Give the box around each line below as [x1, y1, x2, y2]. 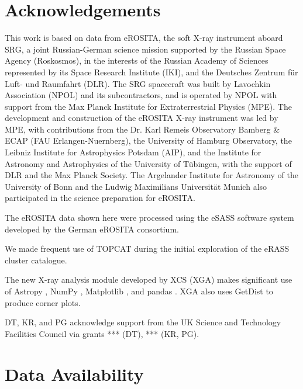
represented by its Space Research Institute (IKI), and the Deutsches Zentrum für [5, 65, 298, 78]
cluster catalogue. [5, 253, 67, 266]
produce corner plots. [5, 296, 81, 308]
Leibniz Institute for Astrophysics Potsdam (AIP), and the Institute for [5, 146, 261, 158]
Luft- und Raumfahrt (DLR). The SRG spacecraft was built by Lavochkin [5, 77, 271, 89]
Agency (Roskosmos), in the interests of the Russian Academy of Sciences [5, 54, 268, 67]
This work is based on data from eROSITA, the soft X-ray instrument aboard [5, 32, 283, 44]
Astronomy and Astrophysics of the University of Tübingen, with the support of [5, 157, 292, 169]
